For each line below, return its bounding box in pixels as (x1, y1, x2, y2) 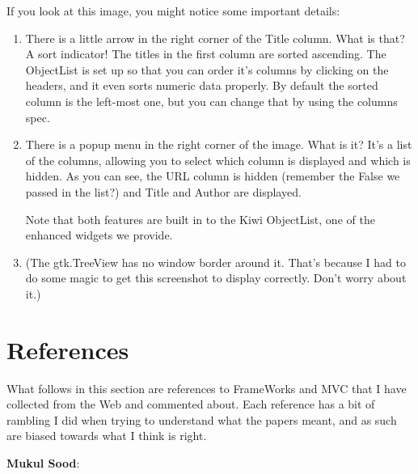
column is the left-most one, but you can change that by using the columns (25, 92, 398, 109)
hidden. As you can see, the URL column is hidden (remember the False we (25, 167, 400, 184)
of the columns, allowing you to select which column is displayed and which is (25, 151, 411, 168)
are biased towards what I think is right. (6, 427, 207, 444)
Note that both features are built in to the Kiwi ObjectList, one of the (25, 210, 375, 227)
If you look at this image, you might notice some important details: (6, 2, 340, 19)
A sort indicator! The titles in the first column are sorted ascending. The (25, 45, 386, 62)
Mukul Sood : (6, 455, 80, 471)
